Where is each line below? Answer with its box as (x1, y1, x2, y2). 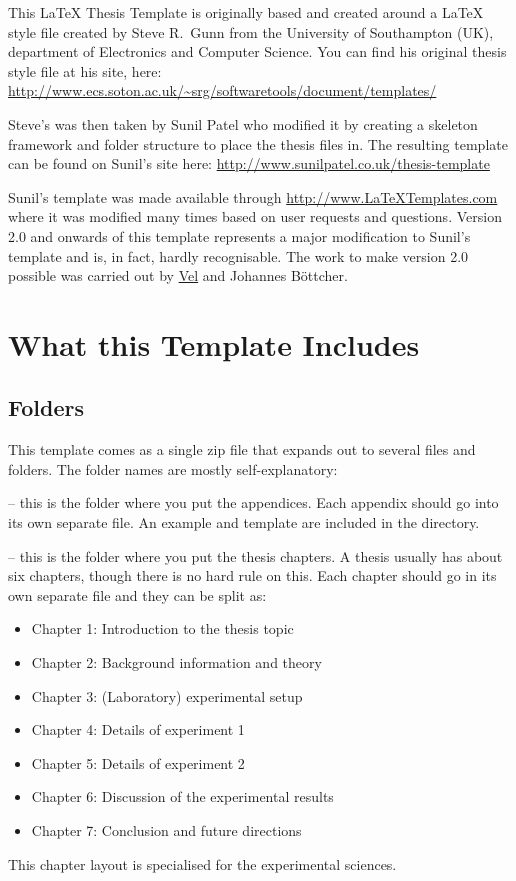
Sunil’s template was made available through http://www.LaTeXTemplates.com (8, 186, 498, 207)
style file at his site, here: (8, 60, 162, 81)
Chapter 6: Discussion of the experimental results (31, 786, 334, 807)
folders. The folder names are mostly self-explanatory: (8, 458, 338, 479)
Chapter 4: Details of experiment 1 (31, 719, 245, 740)
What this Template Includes (8, 323, 420, 364)
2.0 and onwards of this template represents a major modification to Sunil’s (8, 225, 471, 246)
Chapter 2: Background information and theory (31, 652, 322, 673)
